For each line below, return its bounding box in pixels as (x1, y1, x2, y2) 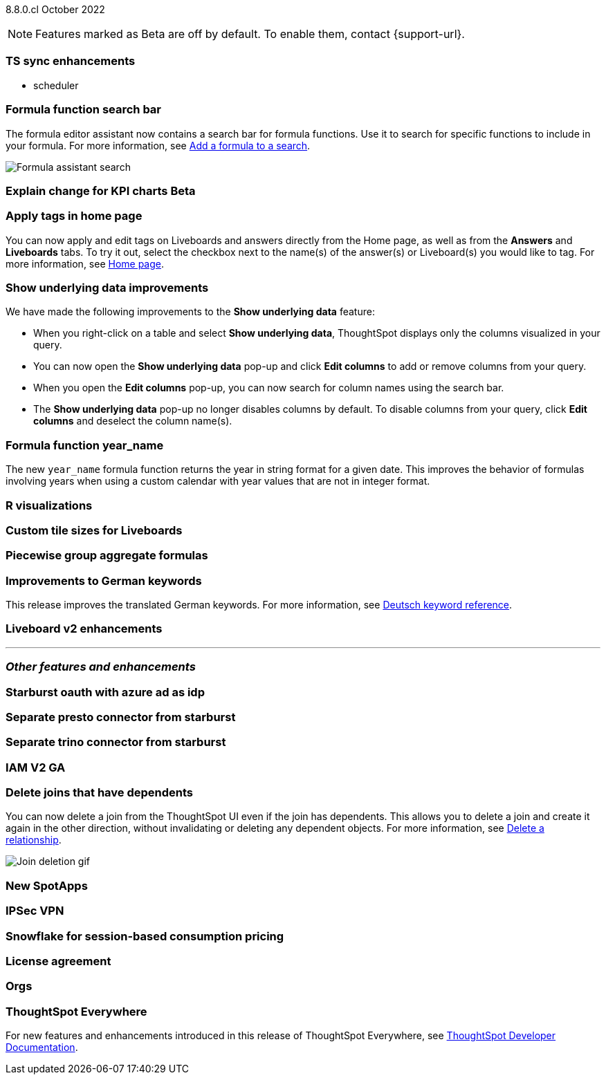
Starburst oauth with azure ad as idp (6, 685, 205, 699)
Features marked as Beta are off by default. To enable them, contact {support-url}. (35, 27, 465, 41)
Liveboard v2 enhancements (6, 622, 163, 636)
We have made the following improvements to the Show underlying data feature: (6, 306, 375, 318)
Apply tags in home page (6, 209, 143, 223)
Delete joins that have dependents (6, 785, 193, 799)
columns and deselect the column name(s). (33, 415, 232, 427)
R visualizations (6, 498, 93, 512)
